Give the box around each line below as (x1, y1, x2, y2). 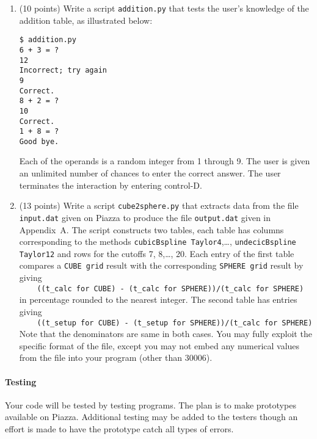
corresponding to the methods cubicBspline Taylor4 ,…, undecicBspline (19, 235, 296, 248)
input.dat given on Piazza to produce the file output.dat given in (19, 211, 271, 223)
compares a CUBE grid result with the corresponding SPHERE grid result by (19, 259, 304, 272)
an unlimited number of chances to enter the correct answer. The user (19, 167, 281, 180)
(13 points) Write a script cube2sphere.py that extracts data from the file (19, 199, 299, 212)
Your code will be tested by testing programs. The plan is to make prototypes (5, 398, 296, 411)
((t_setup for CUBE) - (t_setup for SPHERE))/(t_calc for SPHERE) (37, 318, 313, 327)
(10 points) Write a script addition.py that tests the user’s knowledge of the (19, 2, 309, 14)
